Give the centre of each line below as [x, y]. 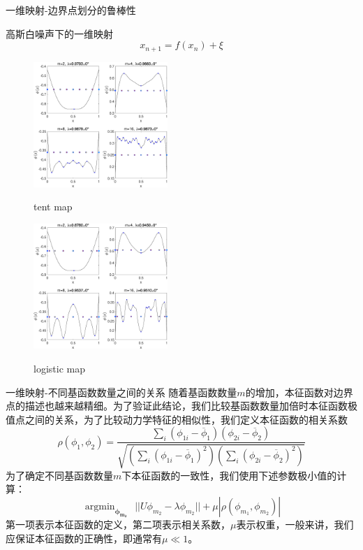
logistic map [59, 368]
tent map [53, 207]
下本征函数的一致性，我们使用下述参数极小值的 [229, 475]
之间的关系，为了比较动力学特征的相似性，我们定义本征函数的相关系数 [186, 419]
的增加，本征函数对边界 [299, 392]
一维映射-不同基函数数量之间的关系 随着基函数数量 [121, 392]
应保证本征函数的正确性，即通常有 [84, 538]
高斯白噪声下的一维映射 [59, 33]
